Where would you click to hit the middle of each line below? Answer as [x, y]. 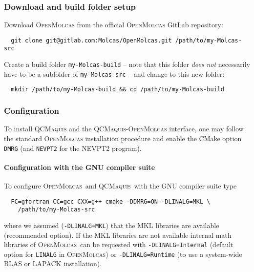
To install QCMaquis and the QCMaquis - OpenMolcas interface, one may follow [124, 129]
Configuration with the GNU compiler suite [80, 167]
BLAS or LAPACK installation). [53, 263]
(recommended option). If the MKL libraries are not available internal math [118, 235]
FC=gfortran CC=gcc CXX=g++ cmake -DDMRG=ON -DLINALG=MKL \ [111, 201]
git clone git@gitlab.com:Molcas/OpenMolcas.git [91, 40]
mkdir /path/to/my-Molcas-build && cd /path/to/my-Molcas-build [118, 90]
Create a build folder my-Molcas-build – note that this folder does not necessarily [127, 64]
